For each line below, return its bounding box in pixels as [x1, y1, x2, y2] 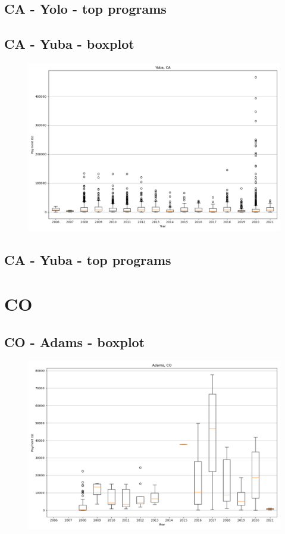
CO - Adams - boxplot [4, 332, 145, 351]
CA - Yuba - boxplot [4, 35, 134, 53]
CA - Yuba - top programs [4, 251, 171, 269]
